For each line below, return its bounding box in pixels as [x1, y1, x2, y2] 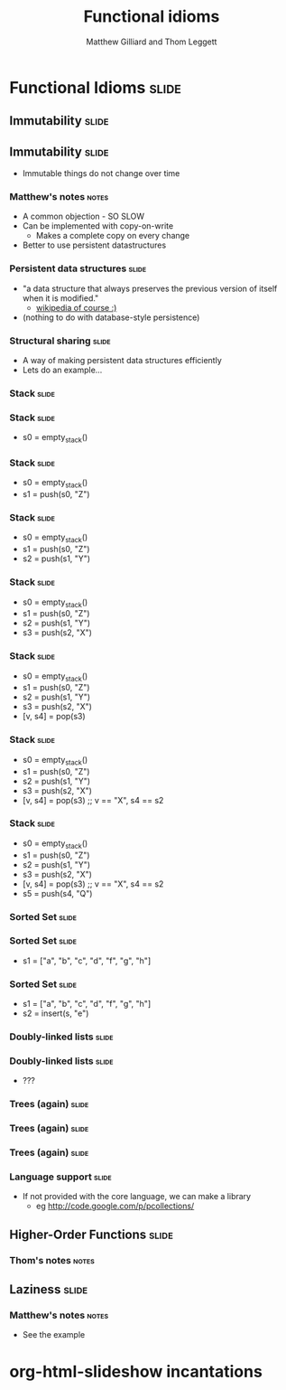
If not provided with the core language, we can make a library [22, 1191, 251, 1202]
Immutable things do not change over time [22, 168, 180, 179]
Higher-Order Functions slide [9, 1226, 173, 1242]
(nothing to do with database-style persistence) [22, 312, 200, 323]
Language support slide [9, 1170, 112, 1183]
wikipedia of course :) [35, 302, 117, 313]
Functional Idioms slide [9, 77, 182, 98]
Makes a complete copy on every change [35, 230, 190, 241]
